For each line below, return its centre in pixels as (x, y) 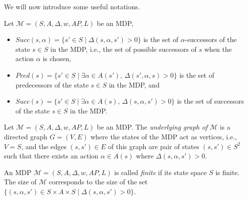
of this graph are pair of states (154, 146)
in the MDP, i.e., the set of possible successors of (124, 49)
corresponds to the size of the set (98, 182)
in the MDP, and (134, 84)
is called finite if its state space (160, 172)
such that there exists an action (51, 156)
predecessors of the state (52, 84)
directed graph (26, 136)
